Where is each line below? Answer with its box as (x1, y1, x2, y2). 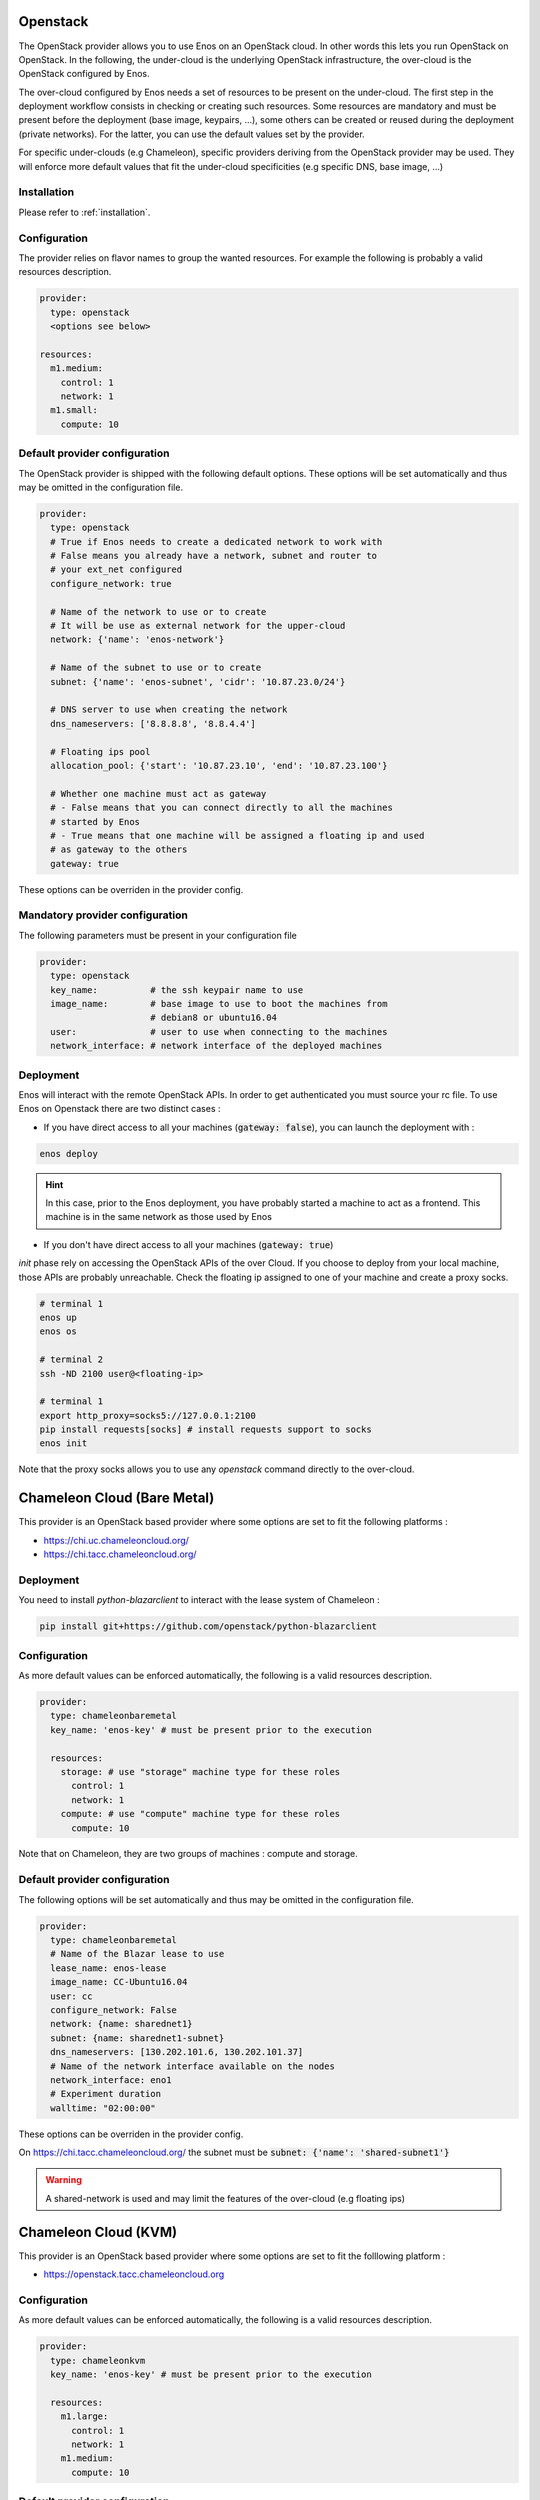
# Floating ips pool (50, 746, 151, 757)
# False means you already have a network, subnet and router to (50, 550, 378, 562)
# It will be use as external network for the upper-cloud (50, 620, 346, 632)
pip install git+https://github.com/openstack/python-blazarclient (39, 1621, 378, 1632)
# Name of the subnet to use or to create (50, 662, 262, 674)
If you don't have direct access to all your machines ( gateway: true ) (43, 1238, 334, 1250)
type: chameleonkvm (50, 2355, 146, 2366)
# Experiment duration (50, 2088, 162, 2100)
